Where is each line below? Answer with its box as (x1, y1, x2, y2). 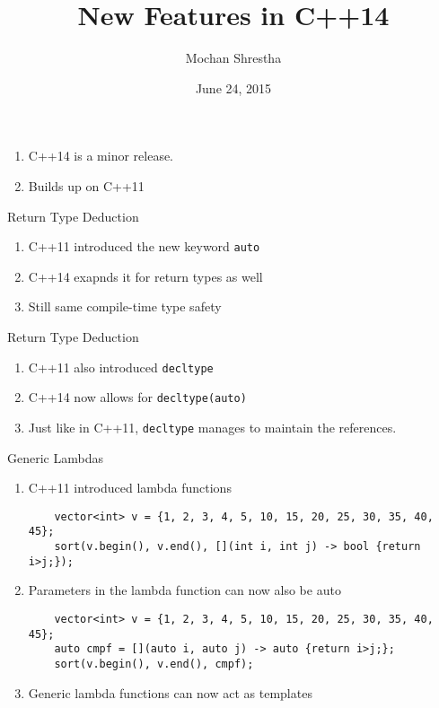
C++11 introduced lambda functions (28, 478, 232, 497)
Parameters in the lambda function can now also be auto (28, 581, 341, 599)
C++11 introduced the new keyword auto (28, 237, 260, 256)
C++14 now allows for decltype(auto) (28, 388, 247, 406)
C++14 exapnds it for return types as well (28, 267, 263, 285)
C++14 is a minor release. (28, 146, 174, 165)
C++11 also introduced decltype (28, 357, 214, 376)
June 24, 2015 (195, 78, 272, 97)
